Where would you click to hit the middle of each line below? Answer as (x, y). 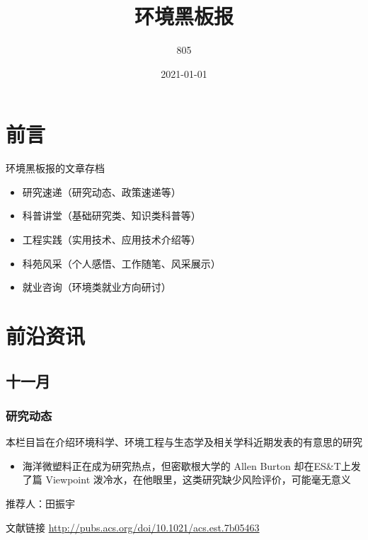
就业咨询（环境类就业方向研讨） (97, 287)
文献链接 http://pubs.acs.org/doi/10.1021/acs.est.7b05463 (133, 527)
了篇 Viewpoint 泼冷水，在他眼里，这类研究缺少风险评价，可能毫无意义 (186, 479)
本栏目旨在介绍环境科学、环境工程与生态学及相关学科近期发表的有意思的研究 (184, 442)
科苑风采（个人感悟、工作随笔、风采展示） (121, 263)
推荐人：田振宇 (40, 503)
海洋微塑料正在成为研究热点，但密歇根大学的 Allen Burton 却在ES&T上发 (191, 465)
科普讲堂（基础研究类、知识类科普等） (111, 216)
